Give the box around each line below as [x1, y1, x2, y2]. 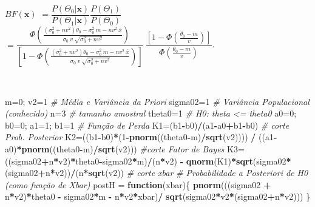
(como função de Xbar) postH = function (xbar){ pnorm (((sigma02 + [5, 178, 271, 191]
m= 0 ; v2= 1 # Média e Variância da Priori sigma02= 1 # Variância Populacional [5, 95, 310, 107]
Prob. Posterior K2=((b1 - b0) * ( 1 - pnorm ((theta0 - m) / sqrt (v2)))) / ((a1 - [5, 131, 277, 143]
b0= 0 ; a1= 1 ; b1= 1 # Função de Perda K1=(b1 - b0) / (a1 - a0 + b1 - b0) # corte [5, 118, 290, 131]
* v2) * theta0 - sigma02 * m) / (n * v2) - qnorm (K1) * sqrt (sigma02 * [53, 154, 291, 167]
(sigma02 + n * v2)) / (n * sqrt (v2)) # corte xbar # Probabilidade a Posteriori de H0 [5, 166, 308, 179]
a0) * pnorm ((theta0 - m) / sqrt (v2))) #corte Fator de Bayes [5, 142, 225, 155]
